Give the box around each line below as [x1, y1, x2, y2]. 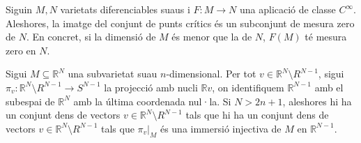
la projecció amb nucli [104, 80, 198, 94]
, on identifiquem [212, 80, 284, 94]
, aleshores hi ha [282, 93, 352, 108]
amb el [314, 80, 344, 94]
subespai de [6, 93, 55, 108]
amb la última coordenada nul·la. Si [73, 93, 231, 108]
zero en [6, 43, 36, 57]
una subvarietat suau [68, 66, 158, 81]
